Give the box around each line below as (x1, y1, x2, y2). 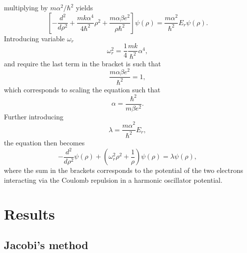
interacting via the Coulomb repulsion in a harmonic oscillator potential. (4, 175, 222, 185)
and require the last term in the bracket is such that (4, 58, 161, 68)
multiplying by (4, 2, 48, 12)
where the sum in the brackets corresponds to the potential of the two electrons (4, 165, 244, 175)
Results (4, 203, 55, 224)
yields (76, 2, 93, 12)
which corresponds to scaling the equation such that (4, 84, 161, 94)
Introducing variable (4, 33, 65, 43)
